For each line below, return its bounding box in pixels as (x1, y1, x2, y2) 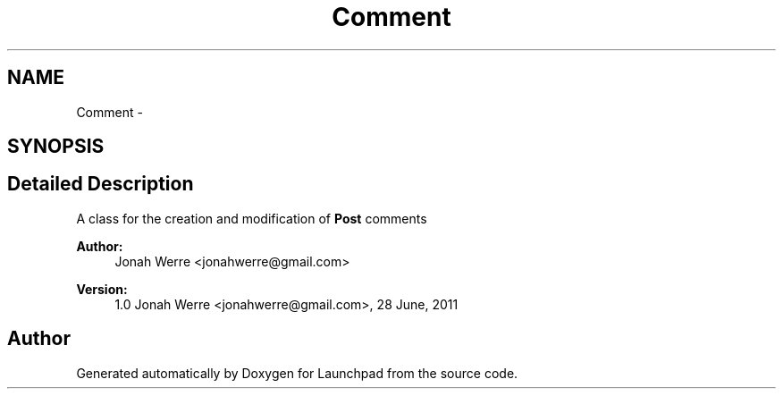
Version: (76, 281, 128, 297)
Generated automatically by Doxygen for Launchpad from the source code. (76, 365, 518, 381)
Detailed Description (7, 173, 194, 196)
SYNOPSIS (7, 135, 105, 158)
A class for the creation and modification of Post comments (76, 210, 427, 226)
